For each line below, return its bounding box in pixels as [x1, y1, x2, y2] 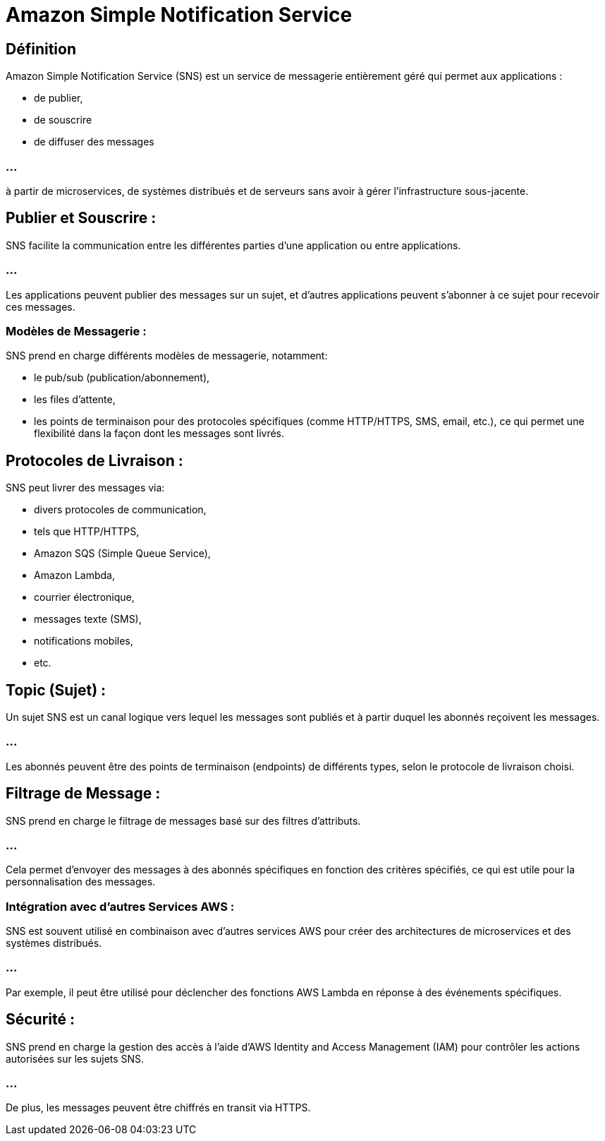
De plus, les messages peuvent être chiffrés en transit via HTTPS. [6, 1101, 311, 1114]
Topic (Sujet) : [6, 681, 106, 699]
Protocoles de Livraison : [6, 451, 183, 470]
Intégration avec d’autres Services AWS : [6, 899, 235, 914]
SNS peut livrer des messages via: [6, 482, 165, 494]
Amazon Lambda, [34, 569, 115, 582]
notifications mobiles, [34, 635, 133, 647]
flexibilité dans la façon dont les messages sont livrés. [34, 427, 285, 440]
